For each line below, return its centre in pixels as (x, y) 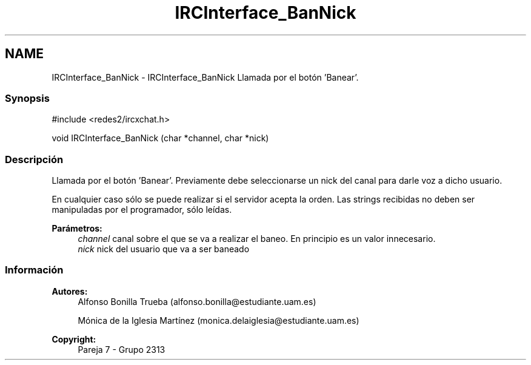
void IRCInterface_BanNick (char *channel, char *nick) (160, 138)
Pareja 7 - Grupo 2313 (122, 349)
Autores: (70, 291)
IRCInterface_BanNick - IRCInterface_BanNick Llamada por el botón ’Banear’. (205, 77)
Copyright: (74, 339)
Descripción (34, 159)
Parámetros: (77, 229)
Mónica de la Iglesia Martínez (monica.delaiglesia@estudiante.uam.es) (219, 320)
